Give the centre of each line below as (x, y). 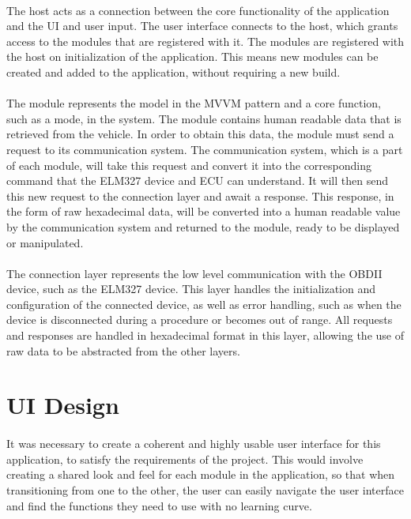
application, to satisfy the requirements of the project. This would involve (185, 459)
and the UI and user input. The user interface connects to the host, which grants (202, 26)
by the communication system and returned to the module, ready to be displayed (203, 226)
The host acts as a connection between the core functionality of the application (198, 10)
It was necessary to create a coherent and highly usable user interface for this (194, 444)
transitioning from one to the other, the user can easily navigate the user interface (205, 490)
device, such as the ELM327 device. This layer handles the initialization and (191, 289)
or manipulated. (45, 242)
